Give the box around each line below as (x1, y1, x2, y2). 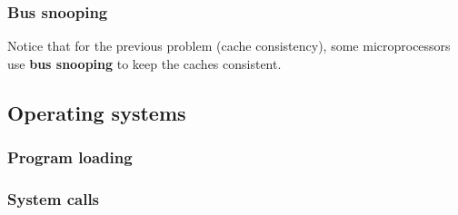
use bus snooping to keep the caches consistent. (7, 54, 282, 73)
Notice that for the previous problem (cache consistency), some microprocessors (7, 36, 451, 55)
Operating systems (7, 98, 186, 126)
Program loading (7, 146, 133, 169)
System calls (7, 187, 100, 210)
